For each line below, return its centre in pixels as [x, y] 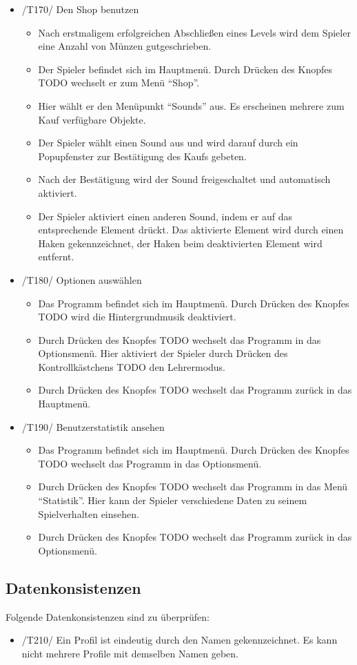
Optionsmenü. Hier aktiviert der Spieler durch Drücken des [163, 353]
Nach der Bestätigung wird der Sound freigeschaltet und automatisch [184, 179]
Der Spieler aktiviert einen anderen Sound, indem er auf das [165, 216]
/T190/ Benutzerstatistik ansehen [93, 426]
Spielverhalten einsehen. [89, 513]
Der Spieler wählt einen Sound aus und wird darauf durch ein [168, 143]
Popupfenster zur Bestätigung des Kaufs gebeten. [142, 156]
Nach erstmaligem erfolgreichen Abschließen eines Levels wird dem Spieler [194, 32]
